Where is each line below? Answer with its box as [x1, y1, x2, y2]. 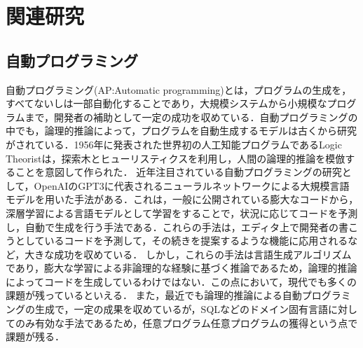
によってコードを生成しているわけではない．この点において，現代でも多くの [6, 274, 357, 288]
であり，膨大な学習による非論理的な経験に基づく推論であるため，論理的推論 [6, 260, 357, 275]
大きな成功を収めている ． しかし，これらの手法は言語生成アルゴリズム [25, 246, 352, 261]
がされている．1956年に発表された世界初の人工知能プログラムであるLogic [6, 137, 342, 151]
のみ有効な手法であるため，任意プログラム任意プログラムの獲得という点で [15, 315, 358, 330]
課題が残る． [6, 329, 64, 344]
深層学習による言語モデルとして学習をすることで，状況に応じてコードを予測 [6, 205, 358, 220]
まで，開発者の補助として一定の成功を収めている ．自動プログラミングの [25, 109, 358, 124]
